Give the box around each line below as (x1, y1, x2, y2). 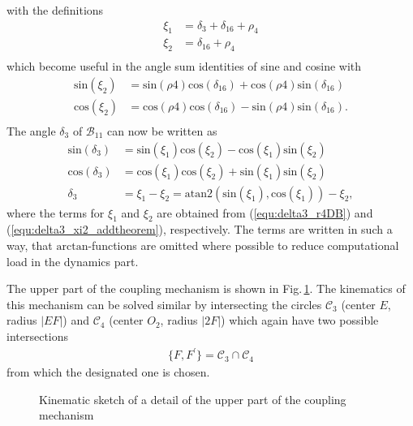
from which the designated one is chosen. (6, 364, 210, 381)
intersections (6, 328, 69, 345)
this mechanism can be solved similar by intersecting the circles (6, 295, 322, 312)
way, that (6, 237, 53, 254)
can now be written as (106, 122, 217, 139)
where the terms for (6, 204, 105, 221)
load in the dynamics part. (6, 252, 139, 269)
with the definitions (6, 2, 104, 18)
